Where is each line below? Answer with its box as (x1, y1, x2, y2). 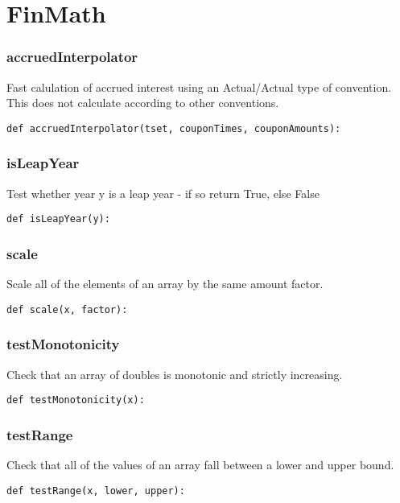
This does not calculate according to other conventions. (6, 94, 279, 111)
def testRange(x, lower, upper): (6, 484, 185, 497)
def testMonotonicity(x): (6, 394, 145, 406)
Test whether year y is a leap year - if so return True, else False (6, 184, 320, 201)
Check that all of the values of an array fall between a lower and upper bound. (6, 456, 394, 473)
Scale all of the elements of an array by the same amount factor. (6, 275, 324, 292)
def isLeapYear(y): (6, 213, 110, 225)
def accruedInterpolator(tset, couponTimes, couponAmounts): (6, 122, 341, 134)
